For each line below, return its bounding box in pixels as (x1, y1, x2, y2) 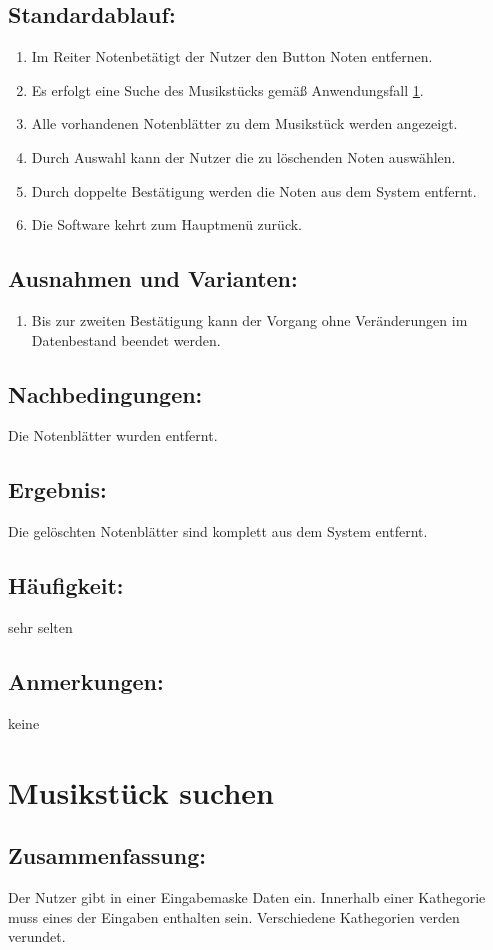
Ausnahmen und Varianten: (8, 263, 298, 294)
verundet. (8, 926, 66, 947)
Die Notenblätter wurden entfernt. (8, 425, 218, 446)
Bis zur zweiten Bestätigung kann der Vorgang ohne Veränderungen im (31, 309, 468, 330)
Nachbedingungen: (8, 378, 203, 409)
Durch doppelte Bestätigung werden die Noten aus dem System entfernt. (31, 180, 477, 201)
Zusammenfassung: (8, 840, 206, 871)
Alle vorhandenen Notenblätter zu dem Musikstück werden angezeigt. (31, 113, 458, 134)
